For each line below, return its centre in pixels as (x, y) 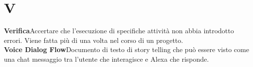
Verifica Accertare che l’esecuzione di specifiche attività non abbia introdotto (119, 31)
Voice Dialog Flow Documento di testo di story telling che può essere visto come (126, 49)
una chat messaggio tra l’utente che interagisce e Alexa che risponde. (107, 59)
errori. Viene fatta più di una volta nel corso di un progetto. (94, 40)
